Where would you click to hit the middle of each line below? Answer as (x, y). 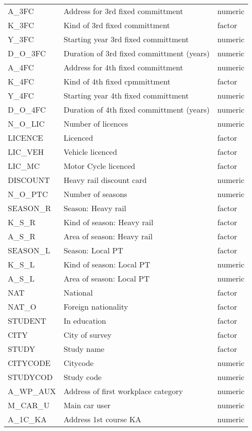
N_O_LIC (26, 124)
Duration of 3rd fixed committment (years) (136, 53)
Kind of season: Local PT (107, 264)
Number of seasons (95, 194)
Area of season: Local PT (106, 278)
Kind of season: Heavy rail (108, 222)
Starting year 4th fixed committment (126, 95)
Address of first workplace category (123, 391)
